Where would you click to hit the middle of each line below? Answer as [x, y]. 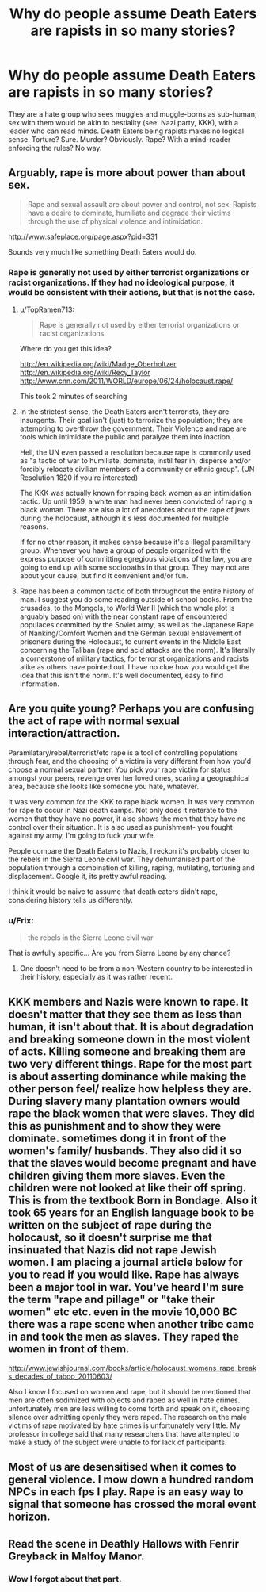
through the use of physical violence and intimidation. [115, 221]
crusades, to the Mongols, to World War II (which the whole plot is [127, 608]
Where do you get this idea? [66, 349]
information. [39, 684]
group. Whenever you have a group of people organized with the [125, 550]
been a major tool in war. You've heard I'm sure [126, 1287]
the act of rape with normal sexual [94, 721]
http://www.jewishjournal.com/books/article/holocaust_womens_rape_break [133, 1368]
